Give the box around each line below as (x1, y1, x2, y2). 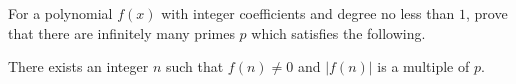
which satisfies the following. (251, 22, 426, 43)
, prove (465, 3, 508, 23)
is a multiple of (377, 56, 470, 77)
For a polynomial (8, 3, 113, 23)
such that (165, 56, 224, 77)
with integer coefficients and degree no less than (161, 3, 455, 23)
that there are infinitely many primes (8, 22, 235, 43)
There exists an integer (8, 56, 149, 77)
